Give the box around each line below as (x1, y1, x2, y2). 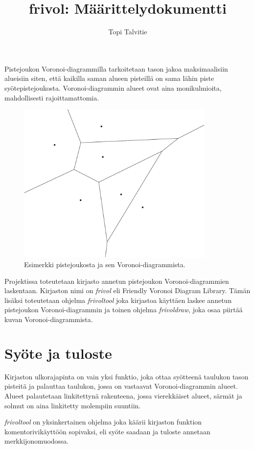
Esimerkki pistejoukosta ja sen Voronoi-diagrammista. (24, 259, 185, 270)
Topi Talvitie (108, 26, 147, 37)
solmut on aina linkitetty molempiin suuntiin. (4, 400, 141, 410)
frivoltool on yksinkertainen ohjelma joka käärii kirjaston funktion (4, 417, 202, 427)
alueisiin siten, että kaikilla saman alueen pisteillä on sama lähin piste (4, 73, 214, 83)
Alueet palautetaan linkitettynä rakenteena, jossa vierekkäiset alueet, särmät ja (4, 390, 242, 400)
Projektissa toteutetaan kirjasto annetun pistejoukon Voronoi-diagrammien (4, 275, 229, 286)
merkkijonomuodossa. (4, 436, 69, 446)
